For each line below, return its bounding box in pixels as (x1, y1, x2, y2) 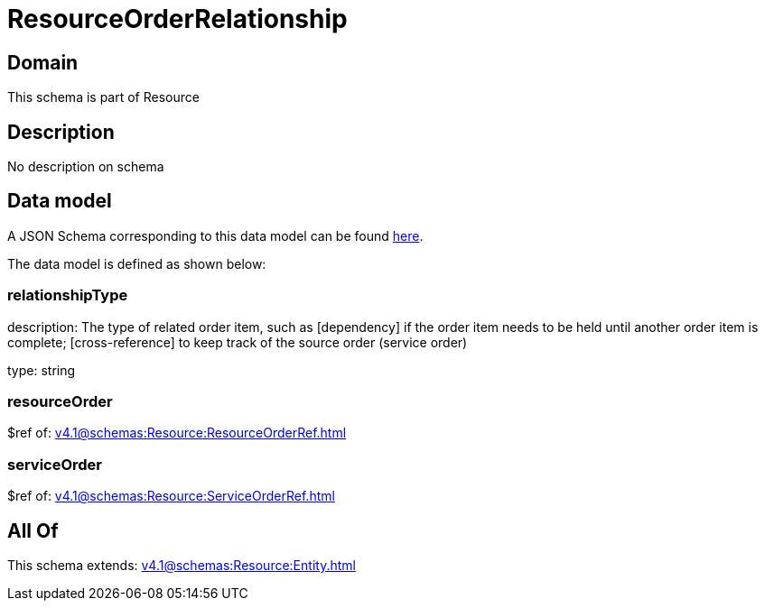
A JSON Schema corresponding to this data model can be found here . (7, 227, 424, 244)
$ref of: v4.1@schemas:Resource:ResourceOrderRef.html (7, 425, 347, 441)
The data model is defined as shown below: (7, 255, 266, 272)
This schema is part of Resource (7, 89, 200, 106)
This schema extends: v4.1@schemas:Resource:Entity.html (7, 557, 356, 573)
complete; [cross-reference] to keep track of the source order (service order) (7, 334, 468, 350)
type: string (7, 362, 76, 378)
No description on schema (7, 159, 164, 175)
